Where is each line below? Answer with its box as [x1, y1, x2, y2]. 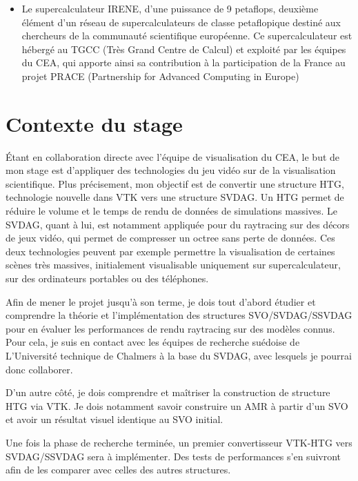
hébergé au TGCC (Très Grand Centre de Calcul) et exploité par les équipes [21, 41, 346, 56]
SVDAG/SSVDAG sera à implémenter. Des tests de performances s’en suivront [6, 449, 341, 463]
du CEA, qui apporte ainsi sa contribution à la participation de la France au [21, 55, 346, 70]
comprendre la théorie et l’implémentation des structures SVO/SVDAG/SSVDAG [6, 308, 352, 322]
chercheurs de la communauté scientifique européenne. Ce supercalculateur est [21, 28, 352, 43]
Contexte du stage [6, 109, 183, 137]
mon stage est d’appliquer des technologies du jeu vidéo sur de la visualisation [6, 163, 336, 177]
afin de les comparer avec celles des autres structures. [6, 462, 231, 477]
